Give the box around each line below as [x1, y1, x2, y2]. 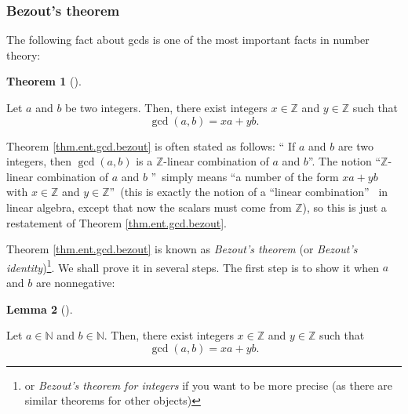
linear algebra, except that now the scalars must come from [6, 198, 292, 215]
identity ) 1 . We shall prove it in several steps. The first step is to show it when [6, 256, 380, 275]
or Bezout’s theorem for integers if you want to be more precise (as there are [24, 376, 393, 393]
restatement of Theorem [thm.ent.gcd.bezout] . [6, 214, 227, 231]
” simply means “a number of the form [151, 168, 339, 184]
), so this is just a [302, 198, 387, 215]
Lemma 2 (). [6, 300, 73, 317]
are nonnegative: [35, 274, 115, 290]
